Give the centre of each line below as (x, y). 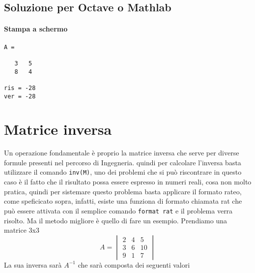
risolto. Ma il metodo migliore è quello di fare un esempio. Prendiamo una (115, 220)
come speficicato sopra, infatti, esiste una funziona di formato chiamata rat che (123, 201)
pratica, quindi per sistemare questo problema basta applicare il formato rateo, (123, 191)
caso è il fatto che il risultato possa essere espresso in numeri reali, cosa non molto (128, 182)
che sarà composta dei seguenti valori (134, 264)
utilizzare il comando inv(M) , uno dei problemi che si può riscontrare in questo (123, 172)
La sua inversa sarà (33, 264)
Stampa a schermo (36, 29)
